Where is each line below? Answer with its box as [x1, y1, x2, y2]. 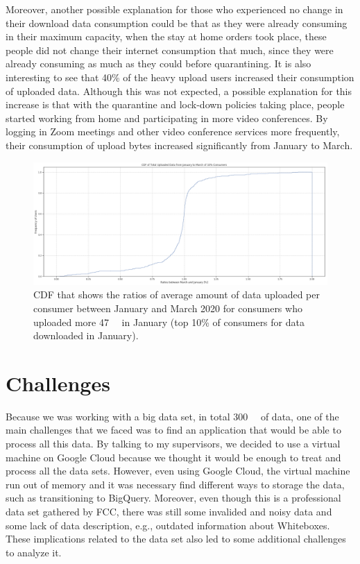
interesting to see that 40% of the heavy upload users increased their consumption [6, 69, 354, 84]
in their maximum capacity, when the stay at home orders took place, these [6, 29, 327, 44]
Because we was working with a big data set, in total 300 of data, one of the [6, 409, 339, 423]
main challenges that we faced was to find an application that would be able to [6, 422, 341, 437]
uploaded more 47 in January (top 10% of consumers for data [33, 314, 305, 329]
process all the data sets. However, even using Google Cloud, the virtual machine [6, 463, 350, 478]
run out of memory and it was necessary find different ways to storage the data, [6, 477, 345, 491]
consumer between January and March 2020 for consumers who [33, 300, 302, 315]
